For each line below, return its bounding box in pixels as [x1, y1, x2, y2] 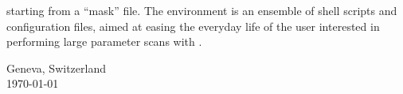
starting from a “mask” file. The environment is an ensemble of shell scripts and [6, 2, 397, 18]
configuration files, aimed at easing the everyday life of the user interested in [6, 17, 380, 34]
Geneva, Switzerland [6, 59, 106, 76]
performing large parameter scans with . [6, 33, 202, 50]
